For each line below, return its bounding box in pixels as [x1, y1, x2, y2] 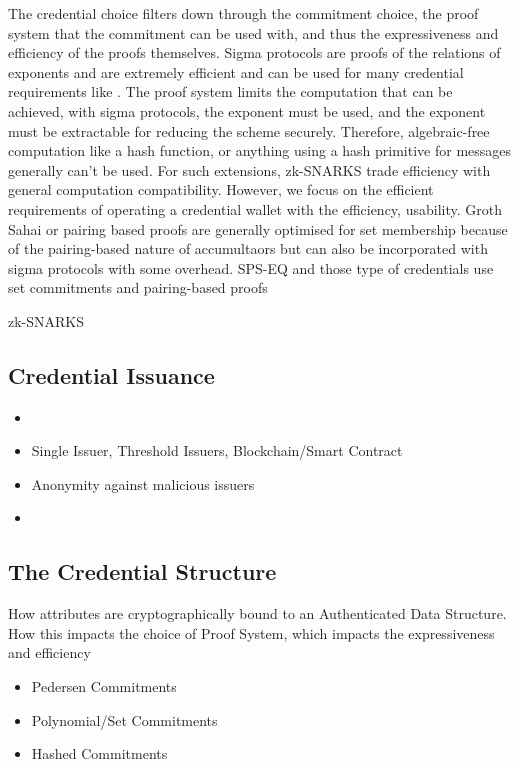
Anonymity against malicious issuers [31, 473, 255, 494]
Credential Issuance [8, 359, 215, 390]
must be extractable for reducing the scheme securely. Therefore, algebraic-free [8, 120, 490, 141]
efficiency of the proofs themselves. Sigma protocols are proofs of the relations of [8, 42, 501, 63]
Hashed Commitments [31, 743, 168, 764]
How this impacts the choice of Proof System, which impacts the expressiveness [8, 622, 495, 643]
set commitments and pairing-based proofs [8, 277, 268, 298]
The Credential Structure [8, 556, 277, 587]
